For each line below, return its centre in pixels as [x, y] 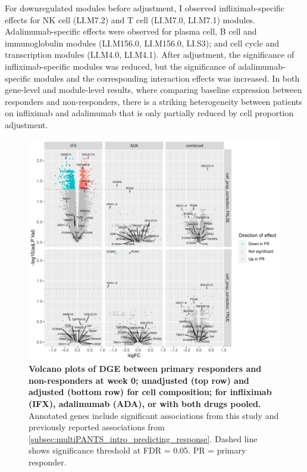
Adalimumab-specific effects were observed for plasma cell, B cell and [131, 31]
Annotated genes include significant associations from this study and [154, 415]
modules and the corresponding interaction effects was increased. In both [167, 78]
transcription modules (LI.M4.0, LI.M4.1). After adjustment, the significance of [150, 55]
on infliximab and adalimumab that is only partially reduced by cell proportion [149, 113]
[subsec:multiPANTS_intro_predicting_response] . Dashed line [143, 438]
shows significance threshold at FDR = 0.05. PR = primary [137, 450]
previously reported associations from [97, 427]
